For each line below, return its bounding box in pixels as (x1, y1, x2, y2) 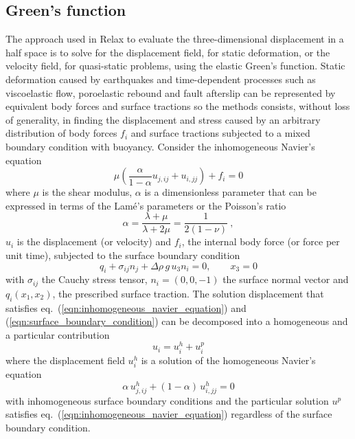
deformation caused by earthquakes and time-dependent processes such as (5, 71, 316, 86)
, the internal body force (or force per (181, 234, 340, 249)
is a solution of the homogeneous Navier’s (141, 352, 316, 367)
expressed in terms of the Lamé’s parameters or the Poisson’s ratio (5, 198, 286, 212)
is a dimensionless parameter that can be (144, 185, 317, 199)
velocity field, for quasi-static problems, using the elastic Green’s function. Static (5, 58, 345, 73)
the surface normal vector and (222, 272, 349, 286)
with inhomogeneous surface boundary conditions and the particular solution (5, 393, 329, 407)
